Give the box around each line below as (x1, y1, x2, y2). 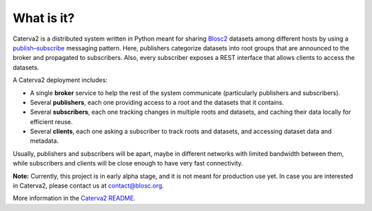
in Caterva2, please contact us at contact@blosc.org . (12, 181, 165, 190)
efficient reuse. (30, 117, 73, 125)
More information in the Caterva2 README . (12, 194, 136, 203)
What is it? (12, 10, 75, 26)
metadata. (30, 137, 59, 145)
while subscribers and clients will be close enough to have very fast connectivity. (12, 159, 244, 168)
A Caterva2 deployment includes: (12, 76, 108, 84)
